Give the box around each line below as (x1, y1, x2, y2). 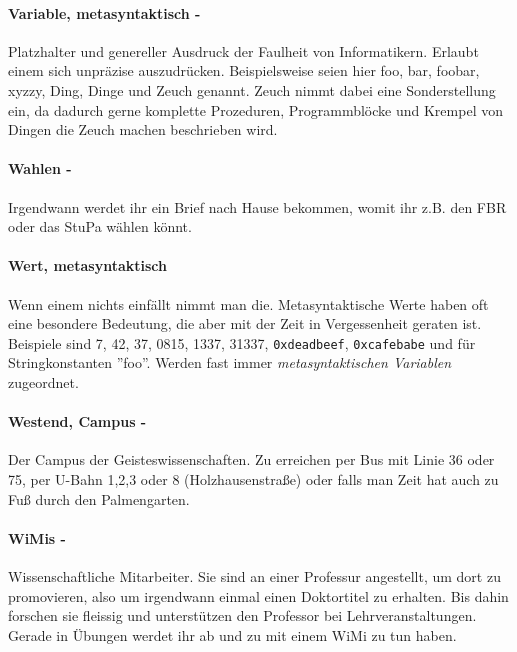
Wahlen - (8, 158, 72, 179)
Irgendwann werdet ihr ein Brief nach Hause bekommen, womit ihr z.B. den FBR (8, 196, 507, 217)
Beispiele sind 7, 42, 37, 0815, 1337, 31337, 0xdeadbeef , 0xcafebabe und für (8, 332, 476, 353)
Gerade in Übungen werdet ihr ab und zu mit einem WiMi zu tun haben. (8, 624, 457, 645)
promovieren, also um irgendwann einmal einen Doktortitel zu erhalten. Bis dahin (8, 585, 509, 606)
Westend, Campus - (8, 411, 147, 432)
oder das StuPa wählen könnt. (8, 216, 192, 237)
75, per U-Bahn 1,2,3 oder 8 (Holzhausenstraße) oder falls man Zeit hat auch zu (8, 468, 499, 489)
